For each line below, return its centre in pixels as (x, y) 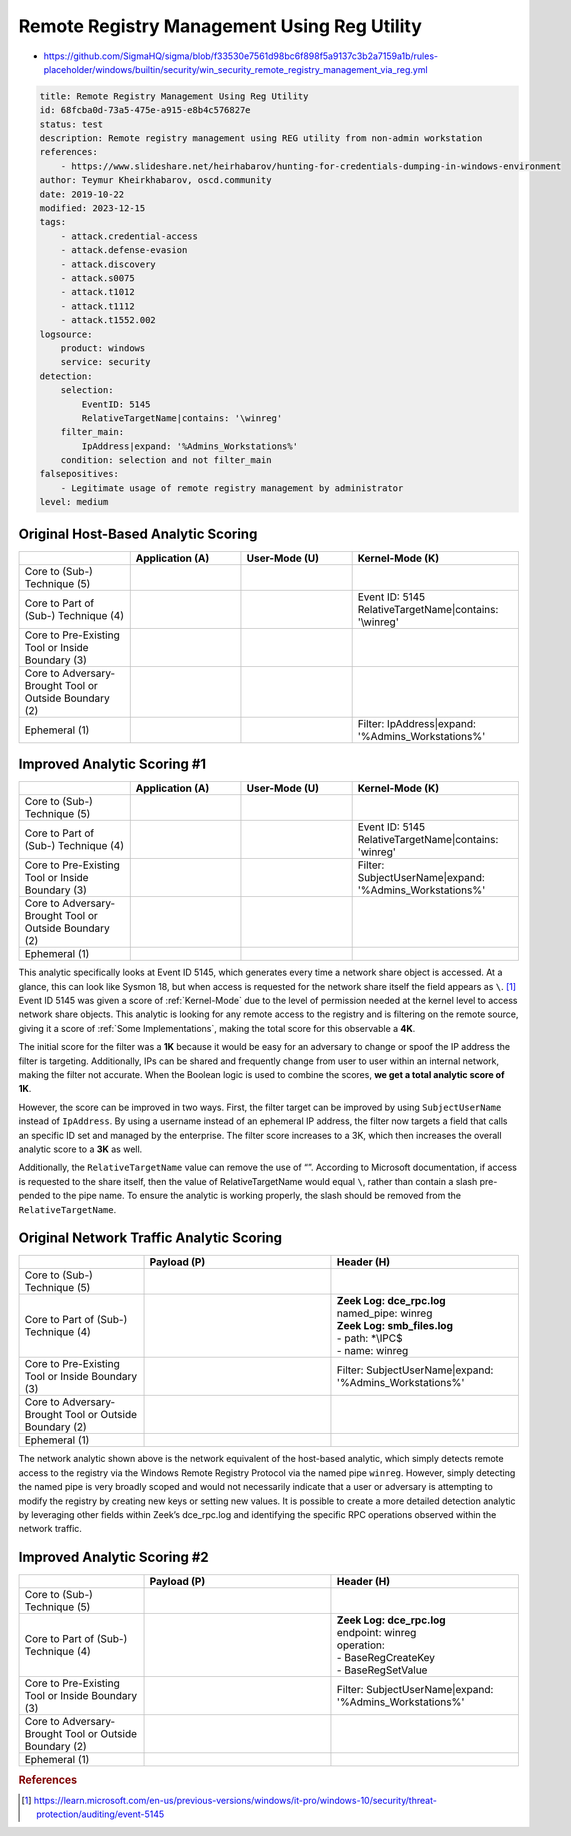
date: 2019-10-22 (82, 194)
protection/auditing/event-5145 (100, 1814)
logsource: (66, 334)
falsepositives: (79, 474)
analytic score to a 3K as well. (80, 1149)
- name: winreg (372, 1351)
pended (34, 1196)
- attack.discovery (108, 264)
